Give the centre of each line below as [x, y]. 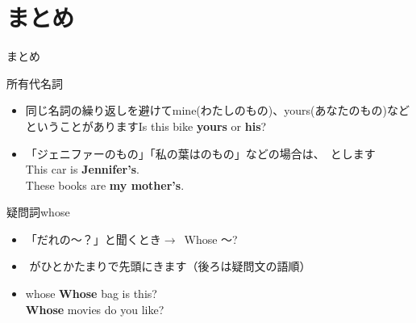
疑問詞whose [38, 212]
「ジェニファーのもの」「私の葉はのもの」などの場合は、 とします [200, 153]
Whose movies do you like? [95, 309]
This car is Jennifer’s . [82, 169]
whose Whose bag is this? [91, 294]
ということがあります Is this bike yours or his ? [146, 126]
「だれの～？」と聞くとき [93, 239]
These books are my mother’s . [105, 185]
